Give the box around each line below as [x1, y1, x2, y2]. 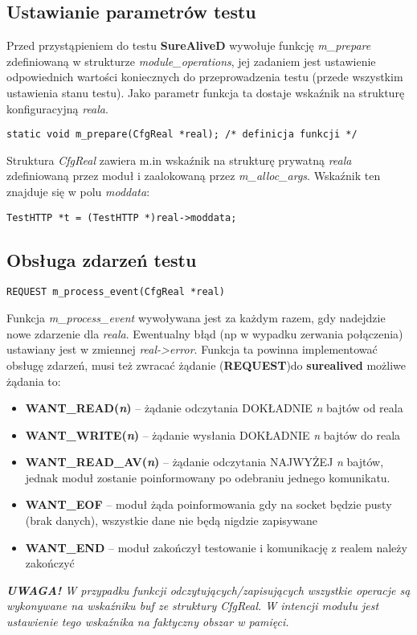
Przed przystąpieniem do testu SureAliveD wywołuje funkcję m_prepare [6, 37, 371, 54]
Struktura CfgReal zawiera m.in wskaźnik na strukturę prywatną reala [6, 151, 352, 168]
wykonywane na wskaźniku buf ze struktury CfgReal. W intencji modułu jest [6, 597, 379, 614]
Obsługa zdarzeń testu [6, 247, 197, 272]
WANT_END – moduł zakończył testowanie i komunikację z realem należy [25, 539, 407, 555]
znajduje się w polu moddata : [6, 183, 150, 200]
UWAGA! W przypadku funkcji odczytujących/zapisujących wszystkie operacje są [6, 581, 411, 598]
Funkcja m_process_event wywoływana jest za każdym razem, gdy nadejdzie [6, 309, 386, 326]
